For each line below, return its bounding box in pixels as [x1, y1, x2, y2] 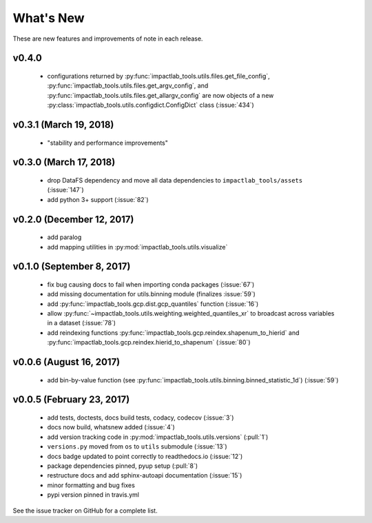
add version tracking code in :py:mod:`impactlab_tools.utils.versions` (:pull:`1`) [47, 433, 269, 441]
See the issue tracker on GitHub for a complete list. [12, 506, 158, 515]
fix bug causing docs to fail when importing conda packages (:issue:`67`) [47, 280, 255, 289]
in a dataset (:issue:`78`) [47, 319, 116, 327]
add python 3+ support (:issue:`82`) [47, 195, 149, 203]
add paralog [47, 233, 82, 241]
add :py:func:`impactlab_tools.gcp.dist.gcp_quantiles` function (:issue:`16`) [47, 300, 259, 308]
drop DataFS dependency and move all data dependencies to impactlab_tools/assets [47, 176, 303, 184]
